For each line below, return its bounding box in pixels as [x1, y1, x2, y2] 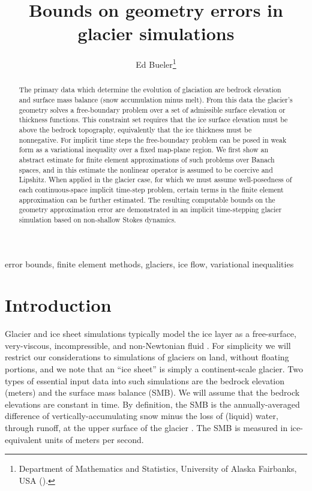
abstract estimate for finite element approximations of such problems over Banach [19, 154, 275, 164]
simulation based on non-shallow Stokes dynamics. [19, 214, 176, 224]
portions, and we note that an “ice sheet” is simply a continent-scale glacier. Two [5, 363, 304, 375]
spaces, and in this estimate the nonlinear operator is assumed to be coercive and [19, 164, 273, 174]
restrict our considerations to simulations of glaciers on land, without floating [5, 351, 289, 363]
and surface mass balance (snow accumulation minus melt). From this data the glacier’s [19, 95, 293, 105]
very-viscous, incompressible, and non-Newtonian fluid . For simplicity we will [5, 339, 291, 351]
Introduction [5, 293, 112, 317]
